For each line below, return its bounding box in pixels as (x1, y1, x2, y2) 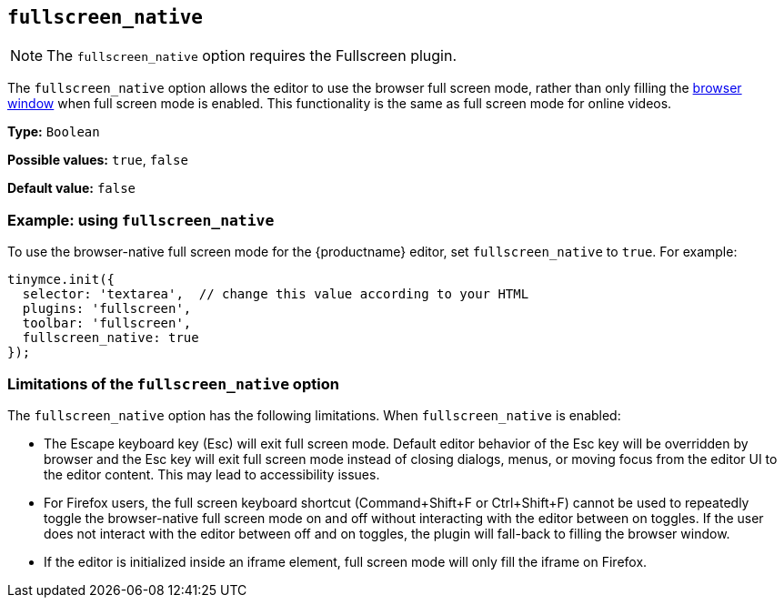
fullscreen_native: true (22, 330, 199, 346)
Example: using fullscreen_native (7, 210, 275, 229)
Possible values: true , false (7, 152, 188, 168)
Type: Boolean (7, 124, 100, 140)
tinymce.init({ (7, 272, 116, 287)
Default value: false (7, 180, 136, 197)
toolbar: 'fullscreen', (22, 316, 192, 331)
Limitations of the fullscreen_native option (7, 374, 339, 393)
